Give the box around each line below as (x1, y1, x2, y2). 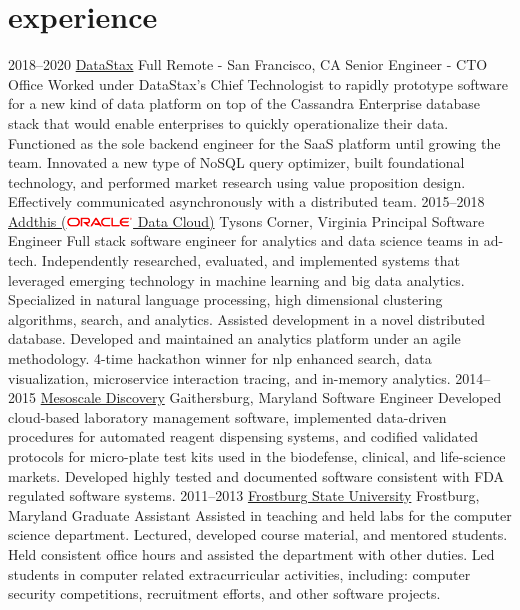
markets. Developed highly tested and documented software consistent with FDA (8, 465, 505, 486)
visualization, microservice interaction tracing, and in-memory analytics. (8, 367, 451, 388)
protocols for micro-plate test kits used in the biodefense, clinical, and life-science (8, 446, 506, 466)
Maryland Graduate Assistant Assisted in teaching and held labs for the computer (8, 504, 512, 525)
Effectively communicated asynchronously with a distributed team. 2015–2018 (8, 191, 485, 212)
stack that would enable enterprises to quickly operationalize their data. (8, 112, 449, 133)
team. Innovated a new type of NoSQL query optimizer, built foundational (8, 152, 465, 173)
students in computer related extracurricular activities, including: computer (8, 563, 471, 584)
